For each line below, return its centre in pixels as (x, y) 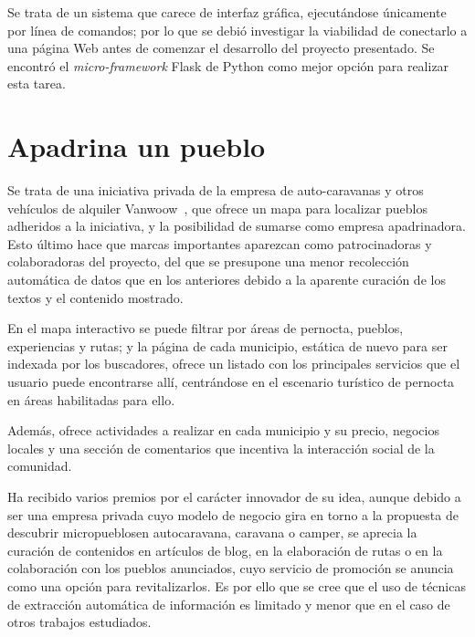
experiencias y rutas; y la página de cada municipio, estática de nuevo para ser (227, 345)
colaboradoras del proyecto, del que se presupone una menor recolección (208, 261)
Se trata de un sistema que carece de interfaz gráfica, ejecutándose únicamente (227, 12)
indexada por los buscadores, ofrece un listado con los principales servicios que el (234, 364)
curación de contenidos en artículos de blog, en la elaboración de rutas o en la (225, 550)
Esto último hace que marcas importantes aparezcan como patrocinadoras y (220, 243)
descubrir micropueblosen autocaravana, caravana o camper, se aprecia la (212, 533)
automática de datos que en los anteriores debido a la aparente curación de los (227, 280)
